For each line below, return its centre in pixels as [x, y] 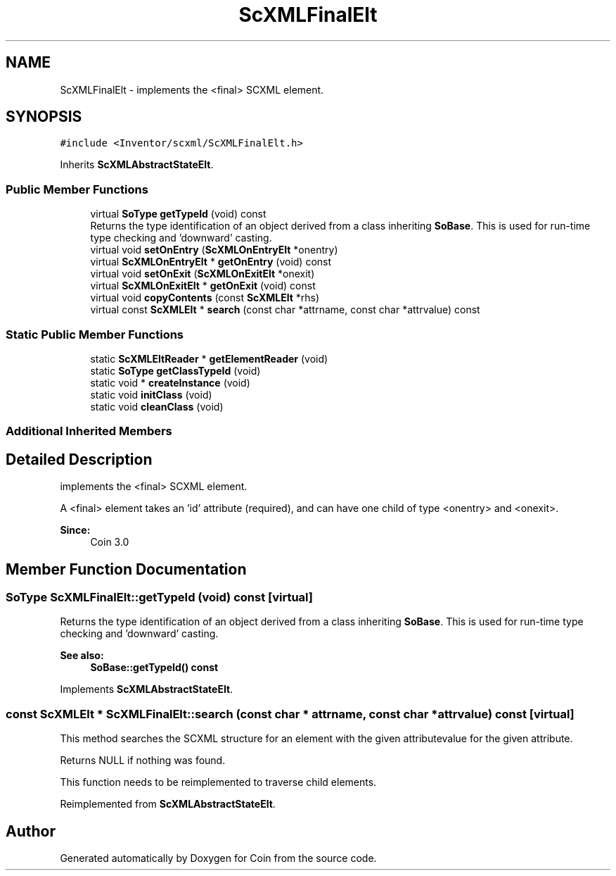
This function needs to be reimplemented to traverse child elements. [218, 782]
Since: [75, 530]
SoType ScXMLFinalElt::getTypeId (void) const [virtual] [159, 597]
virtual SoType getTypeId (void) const [178, 214]
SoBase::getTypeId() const [154, 668]
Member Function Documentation [126, 569]
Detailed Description [79, 459]
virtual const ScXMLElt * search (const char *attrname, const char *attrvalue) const [285, 310]
